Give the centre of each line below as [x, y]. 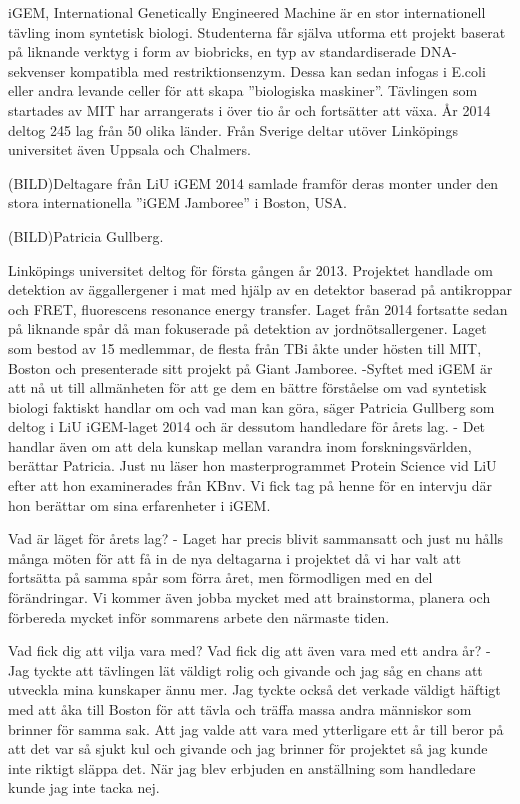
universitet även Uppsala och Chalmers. [129, 149]
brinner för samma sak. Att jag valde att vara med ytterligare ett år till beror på [256, 728]
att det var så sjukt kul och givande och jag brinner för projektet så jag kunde [248, 748]
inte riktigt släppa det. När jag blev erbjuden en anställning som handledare [242, 767]
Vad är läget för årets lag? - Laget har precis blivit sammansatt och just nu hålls [256, 538]
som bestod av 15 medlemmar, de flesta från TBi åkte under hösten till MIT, [245, 347]
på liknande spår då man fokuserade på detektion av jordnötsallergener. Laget [247, 328]
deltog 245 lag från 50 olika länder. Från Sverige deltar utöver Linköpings [233, 129]
